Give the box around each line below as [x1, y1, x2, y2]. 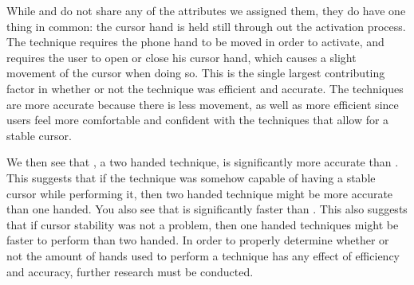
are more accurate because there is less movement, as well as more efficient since [6, 96, 399, 112]
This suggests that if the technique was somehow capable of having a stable [6, 169, 376, 185]
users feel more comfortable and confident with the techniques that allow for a [6, 111, 389, 128]
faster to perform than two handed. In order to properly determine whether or [6, 232, 389, 248]
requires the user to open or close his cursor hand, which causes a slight [6, 49, 357, 65]
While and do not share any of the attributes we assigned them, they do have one [6, 2, 406, 18]
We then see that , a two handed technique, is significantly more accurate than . [6, 154, 399, 170]
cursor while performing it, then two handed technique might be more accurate [6, 185, 393, 201]
